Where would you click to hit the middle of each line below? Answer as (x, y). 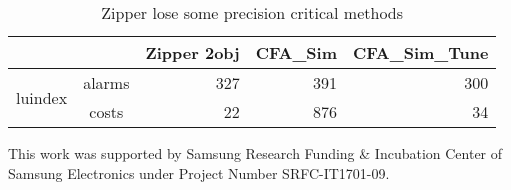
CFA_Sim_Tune (421, 52)
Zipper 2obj (192, 52)
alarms (106, 82)
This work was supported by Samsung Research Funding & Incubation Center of (255, 153)
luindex (42, 97)
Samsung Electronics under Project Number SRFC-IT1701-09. (199, 172)
